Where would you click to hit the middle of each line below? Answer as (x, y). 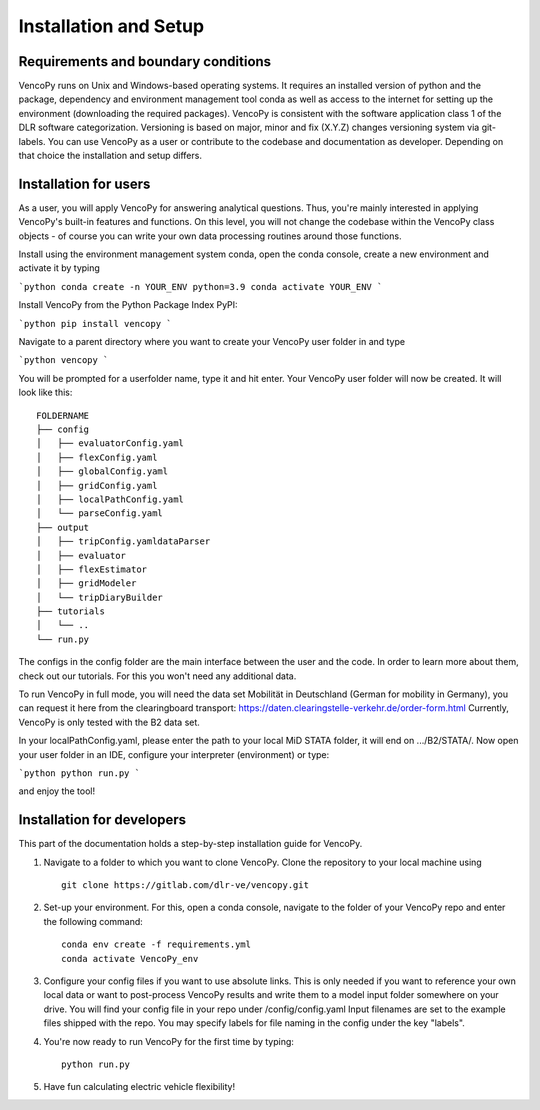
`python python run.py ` (79, 773)
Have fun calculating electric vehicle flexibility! (139, 1087)
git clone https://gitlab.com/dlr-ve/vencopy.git (185, 885)
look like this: (45, 392)
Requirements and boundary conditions (145, 61)
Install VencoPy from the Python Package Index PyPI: (128, 305)
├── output (63, 527)
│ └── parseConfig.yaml (100, 513)
